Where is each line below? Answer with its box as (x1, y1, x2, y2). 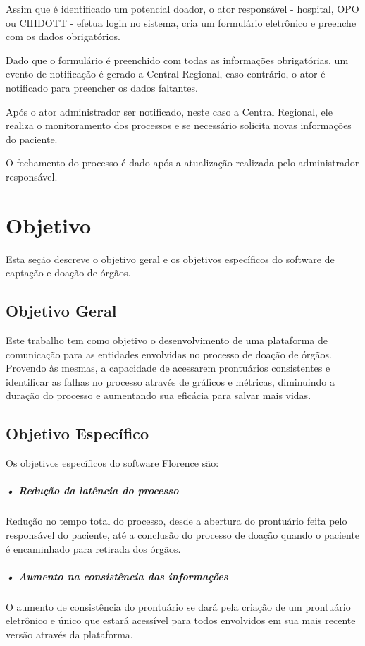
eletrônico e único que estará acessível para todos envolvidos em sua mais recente (6, 613, 356, 628)
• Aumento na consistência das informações (6, 568, 228, 583)
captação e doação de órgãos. (6, 265, 131, 280)
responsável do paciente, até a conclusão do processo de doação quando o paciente (6, 527, 360, 542)
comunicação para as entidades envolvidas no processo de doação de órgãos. (6, 346, 332, 361)
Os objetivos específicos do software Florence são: (6, 456, 219, 470)
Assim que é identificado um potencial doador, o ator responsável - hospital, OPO (6, 1, 359, 16)
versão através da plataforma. (6, 626, 133, 641)
